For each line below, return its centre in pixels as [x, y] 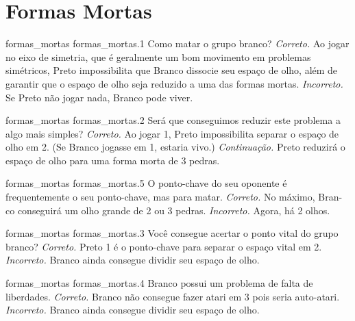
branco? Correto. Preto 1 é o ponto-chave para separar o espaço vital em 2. [164, 246]
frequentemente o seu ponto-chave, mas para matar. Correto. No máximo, [160, 197]
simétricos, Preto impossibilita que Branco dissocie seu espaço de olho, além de [172, 70]
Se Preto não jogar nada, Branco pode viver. [99, 97]
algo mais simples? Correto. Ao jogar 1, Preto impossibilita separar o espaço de [172, 133]
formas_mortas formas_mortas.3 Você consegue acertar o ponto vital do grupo [172, 233]
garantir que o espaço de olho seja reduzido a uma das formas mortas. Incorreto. [174, 83]
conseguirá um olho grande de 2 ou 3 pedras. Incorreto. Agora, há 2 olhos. [174, 210]
